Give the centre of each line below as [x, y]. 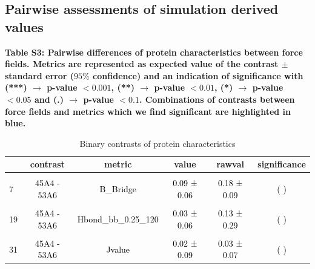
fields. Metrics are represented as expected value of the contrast [142, 64]
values [24, 26]
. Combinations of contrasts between [217, 99]
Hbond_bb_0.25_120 [118, 219]
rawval [230, 164]
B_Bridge [118, 189]
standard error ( [40, 75]
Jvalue [118, 249]
